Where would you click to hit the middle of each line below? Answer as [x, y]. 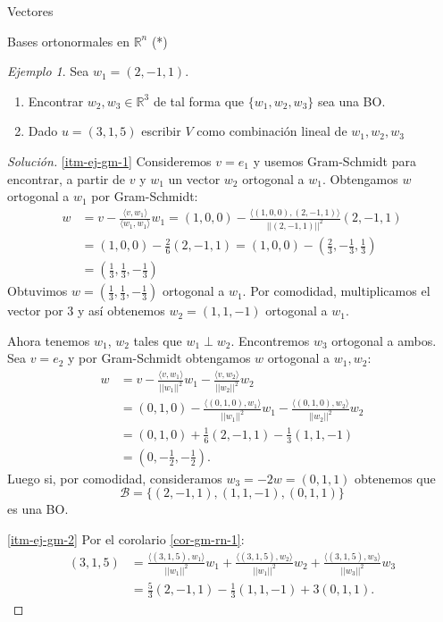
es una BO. [38, 509]
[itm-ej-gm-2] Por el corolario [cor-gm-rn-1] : [126, 538]
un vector [194, 178]
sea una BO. [351, 101]
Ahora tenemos [49, 340]
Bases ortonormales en [68, 41]
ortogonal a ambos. [384, 340]
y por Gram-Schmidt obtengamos [159, 358]
